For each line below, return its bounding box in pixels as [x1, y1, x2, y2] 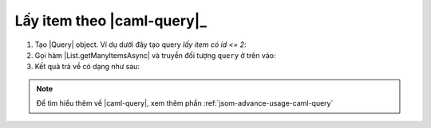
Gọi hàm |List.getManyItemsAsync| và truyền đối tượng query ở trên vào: [34, 50, 276, 60]
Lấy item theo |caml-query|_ [14, 12, 208, 29]
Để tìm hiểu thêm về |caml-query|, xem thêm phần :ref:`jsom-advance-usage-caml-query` [36, 99, 334, 108]
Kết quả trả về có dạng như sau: [34, 62, 140, 72]
